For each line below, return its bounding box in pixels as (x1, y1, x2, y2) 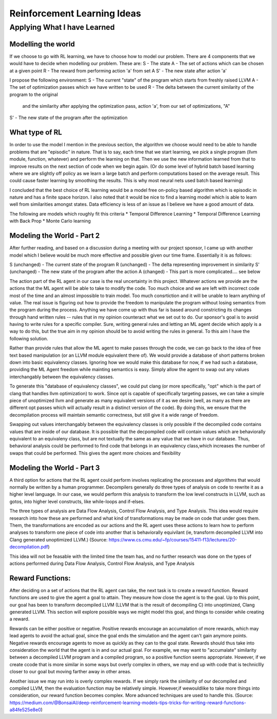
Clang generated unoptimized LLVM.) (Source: (9, 536, 108, 542)
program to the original (9, 91, 58, 98)
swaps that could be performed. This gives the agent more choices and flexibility (9, 450, 181, 456)
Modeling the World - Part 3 (9, 463, 100, 472)
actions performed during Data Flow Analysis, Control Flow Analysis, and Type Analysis (9, 560, 195, 567)
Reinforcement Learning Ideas (9, 8, 141, 19)
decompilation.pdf (9, 544, 48, 550)
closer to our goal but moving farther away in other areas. (9, 669, 132, 675)
